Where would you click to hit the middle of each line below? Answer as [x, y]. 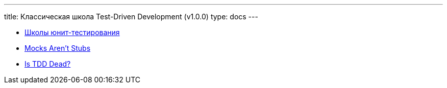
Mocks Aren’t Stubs [58, 48]
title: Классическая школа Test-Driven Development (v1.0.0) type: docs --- [131, 17]
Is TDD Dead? [48, 64]
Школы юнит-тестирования [72, 32]
